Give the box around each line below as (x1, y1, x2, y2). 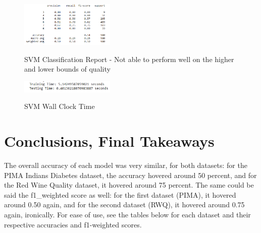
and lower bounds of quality (24, 64, 111, 74)
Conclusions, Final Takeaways (4, 131, 215, 151)
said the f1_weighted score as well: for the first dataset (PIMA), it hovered (4, 189, 236, 200)
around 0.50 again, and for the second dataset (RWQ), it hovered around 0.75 (4, 199, 245, 210)
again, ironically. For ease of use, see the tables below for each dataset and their (4, 209, 251, 220)
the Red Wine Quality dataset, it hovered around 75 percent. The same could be (4, 180, 254, 190)
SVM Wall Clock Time (24, 101, 95, 111)
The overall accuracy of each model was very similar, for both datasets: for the (4, 160, 247, 170)
